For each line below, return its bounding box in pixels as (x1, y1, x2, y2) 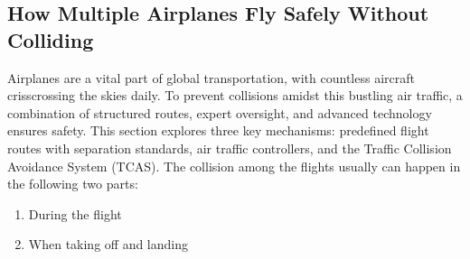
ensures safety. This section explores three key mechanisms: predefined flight (7, 121, 429, 140)
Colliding (7, 25, 94, 53)
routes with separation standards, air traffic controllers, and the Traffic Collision (7, 138, 452, 157)
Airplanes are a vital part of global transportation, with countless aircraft (7, 68, 415, 87)
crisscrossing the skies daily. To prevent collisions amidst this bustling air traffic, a (7, 86, 463, 105)
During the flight (28, 204, 122, 223)
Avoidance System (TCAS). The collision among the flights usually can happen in (7, 156, 461, 175)
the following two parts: (7, 174, 138, 193)
